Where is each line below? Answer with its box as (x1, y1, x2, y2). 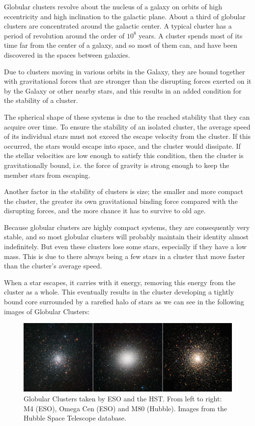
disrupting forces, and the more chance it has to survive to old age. (4, 205, 206, 216)
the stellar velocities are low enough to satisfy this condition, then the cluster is (4, 150, 244, 161)
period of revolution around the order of (4, 30, 125, 40)
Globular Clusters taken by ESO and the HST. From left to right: (24, 393, 222, 403)
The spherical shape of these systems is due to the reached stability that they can (4, 111, 250, 122)
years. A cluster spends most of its (139, 30, 243, 40)
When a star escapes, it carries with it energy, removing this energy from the (4, 277, 236, 287)
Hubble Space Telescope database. (24, 413, 126, 423)
